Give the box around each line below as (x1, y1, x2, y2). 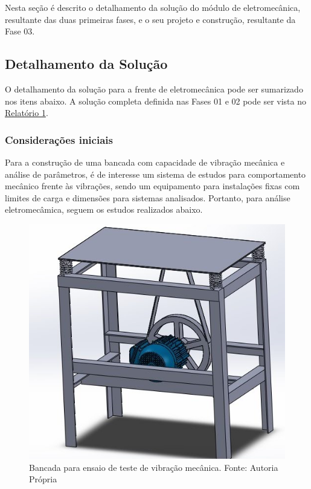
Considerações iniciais (5, 132, 113, 147)
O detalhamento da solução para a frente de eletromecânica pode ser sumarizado (5, 82, 303, 95)
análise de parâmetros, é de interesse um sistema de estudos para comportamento (5, 167, 306, 180)
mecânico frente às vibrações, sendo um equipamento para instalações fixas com (5, 180, 300, 192)
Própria (29, 473, 57, 485)
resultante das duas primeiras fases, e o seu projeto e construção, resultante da (5, 13, 296, 25)
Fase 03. (5, 25, 35, 37)
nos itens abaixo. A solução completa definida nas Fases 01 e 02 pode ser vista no (5, 94, 306, 107)
